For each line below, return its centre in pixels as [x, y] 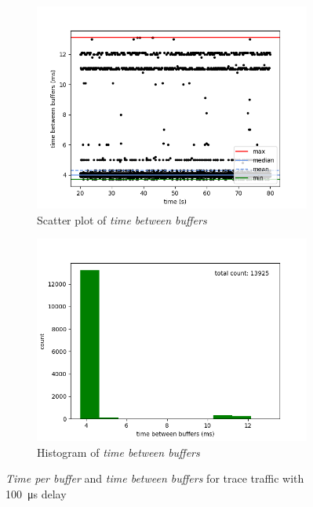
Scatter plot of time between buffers [122, 219]
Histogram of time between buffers [118, 452]
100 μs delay [36, 493]
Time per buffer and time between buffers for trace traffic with [155, 478]
